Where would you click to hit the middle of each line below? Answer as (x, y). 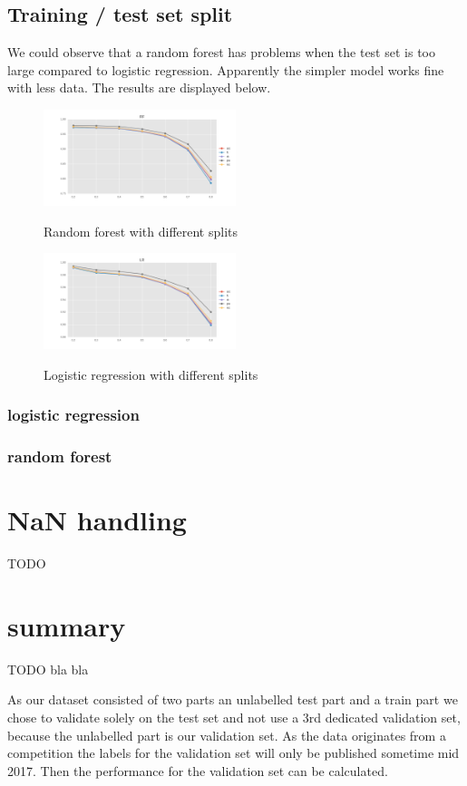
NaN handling (97, 520)
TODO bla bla (48, 669)
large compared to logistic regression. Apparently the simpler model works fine (226, 69)
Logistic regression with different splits (151, 374)
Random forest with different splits (141, 231)
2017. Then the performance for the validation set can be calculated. (198, 770)
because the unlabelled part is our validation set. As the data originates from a (227, 735)
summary (67, 625)
